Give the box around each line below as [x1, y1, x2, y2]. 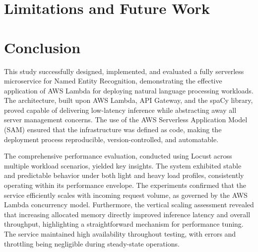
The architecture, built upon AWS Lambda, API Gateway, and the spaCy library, [4, 95, 253, 105]
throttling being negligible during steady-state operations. [4, 238, 180, 249]
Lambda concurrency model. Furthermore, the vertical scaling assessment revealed [4, 199, 254, 210]
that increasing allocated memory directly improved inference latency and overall [4, 209, 251, 219]
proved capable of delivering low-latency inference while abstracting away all [4, 104, 237, 115]
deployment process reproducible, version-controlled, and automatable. [4, 134, 219, 144]
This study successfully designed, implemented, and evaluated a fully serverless [4, 66, 244, 76]
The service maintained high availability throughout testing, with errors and [4, 229, 236, 239]
